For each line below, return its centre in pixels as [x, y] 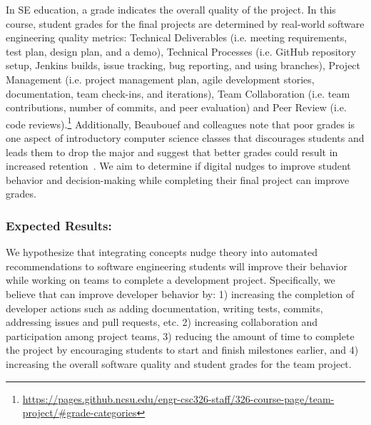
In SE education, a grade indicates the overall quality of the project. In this [171, 9]
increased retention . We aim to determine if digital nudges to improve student [178, 166]
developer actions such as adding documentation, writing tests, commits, [164, 308]
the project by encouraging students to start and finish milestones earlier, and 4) [182, 350]
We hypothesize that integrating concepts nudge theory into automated [162, 252]
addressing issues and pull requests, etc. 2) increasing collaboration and [162, 322]
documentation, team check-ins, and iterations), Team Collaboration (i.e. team [178, 93]
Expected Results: [59, 225]
